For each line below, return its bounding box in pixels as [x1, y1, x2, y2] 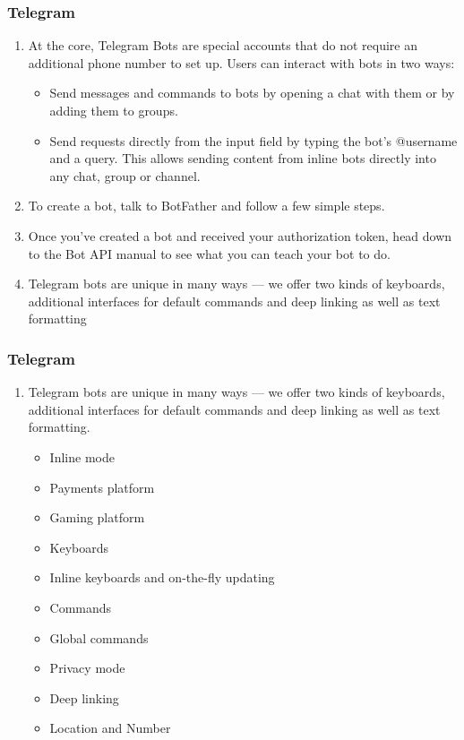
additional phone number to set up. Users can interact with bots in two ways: [28, 53, 455, 72]
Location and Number [49, 718, 171, 737]
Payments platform [49, 478, 155, 496]
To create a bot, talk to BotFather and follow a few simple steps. [28, 196, 385, 215]
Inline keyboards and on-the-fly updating [49, 568, 275, 587]
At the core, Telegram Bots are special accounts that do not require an [28, 36, 417, 55]
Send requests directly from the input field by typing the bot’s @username [49, 131, 458, 150]
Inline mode [49, 447, 115, 466]
